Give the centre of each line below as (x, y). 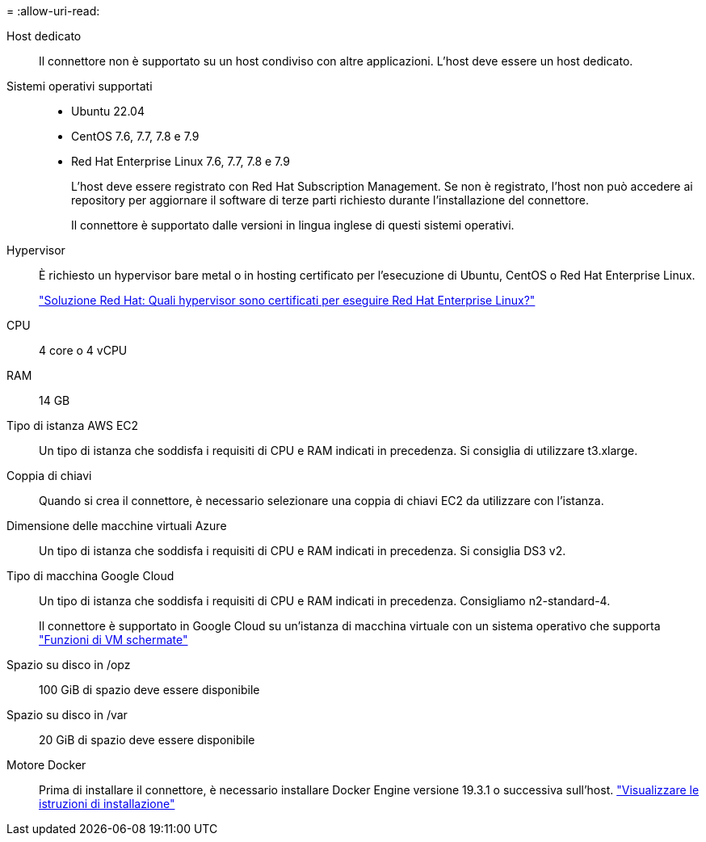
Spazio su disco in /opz (69, 665)
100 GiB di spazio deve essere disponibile (149, 690)
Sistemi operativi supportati (80, 86)
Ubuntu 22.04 (108, 111)
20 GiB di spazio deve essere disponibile (147, 740)
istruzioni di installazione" (107, 804)
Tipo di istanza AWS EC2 (73, 425)
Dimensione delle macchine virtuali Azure (117, 526)
